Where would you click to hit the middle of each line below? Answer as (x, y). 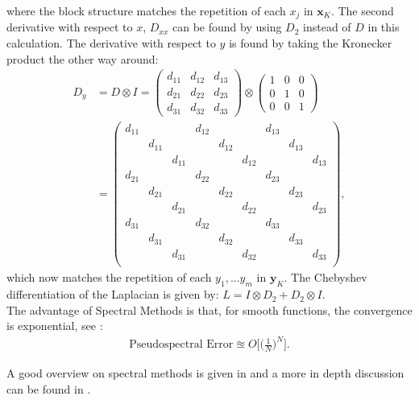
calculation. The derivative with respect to (111, 43)
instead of (327, 27)
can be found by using (227, 27)
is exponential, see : (55, 326)
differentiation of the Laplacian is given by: (113, 294)
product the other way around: (83, 58)
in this (384, 27)
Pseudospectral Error (181, 345)
